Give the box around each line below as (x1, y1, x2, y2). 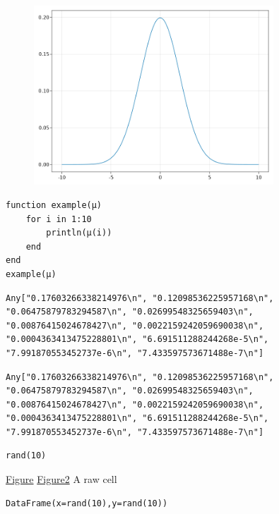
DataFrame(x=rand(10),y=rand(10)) (6, 498, 168, 508)
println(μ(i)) (46, 228, 112, 238)
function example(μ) (6, 200, 102, 210)
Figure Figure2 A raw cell (6, 472, 117, 487)
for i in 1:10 (25, 214, 92, 224)
